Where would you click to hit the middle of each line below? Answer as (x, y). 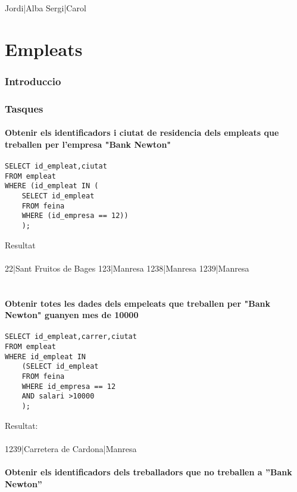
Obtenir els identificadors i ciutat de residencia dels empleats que (142, 133)
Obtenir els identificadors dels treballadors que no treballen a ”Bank (148, 472)
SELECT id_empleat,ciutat (56, 166)
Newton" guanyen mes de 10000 (72, 315)
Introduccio (33, 81)
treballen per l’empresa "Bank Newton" (88, 144)
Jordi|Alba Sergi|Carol (46, 8)
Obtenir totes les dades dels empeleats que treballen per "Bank (137, 303)
